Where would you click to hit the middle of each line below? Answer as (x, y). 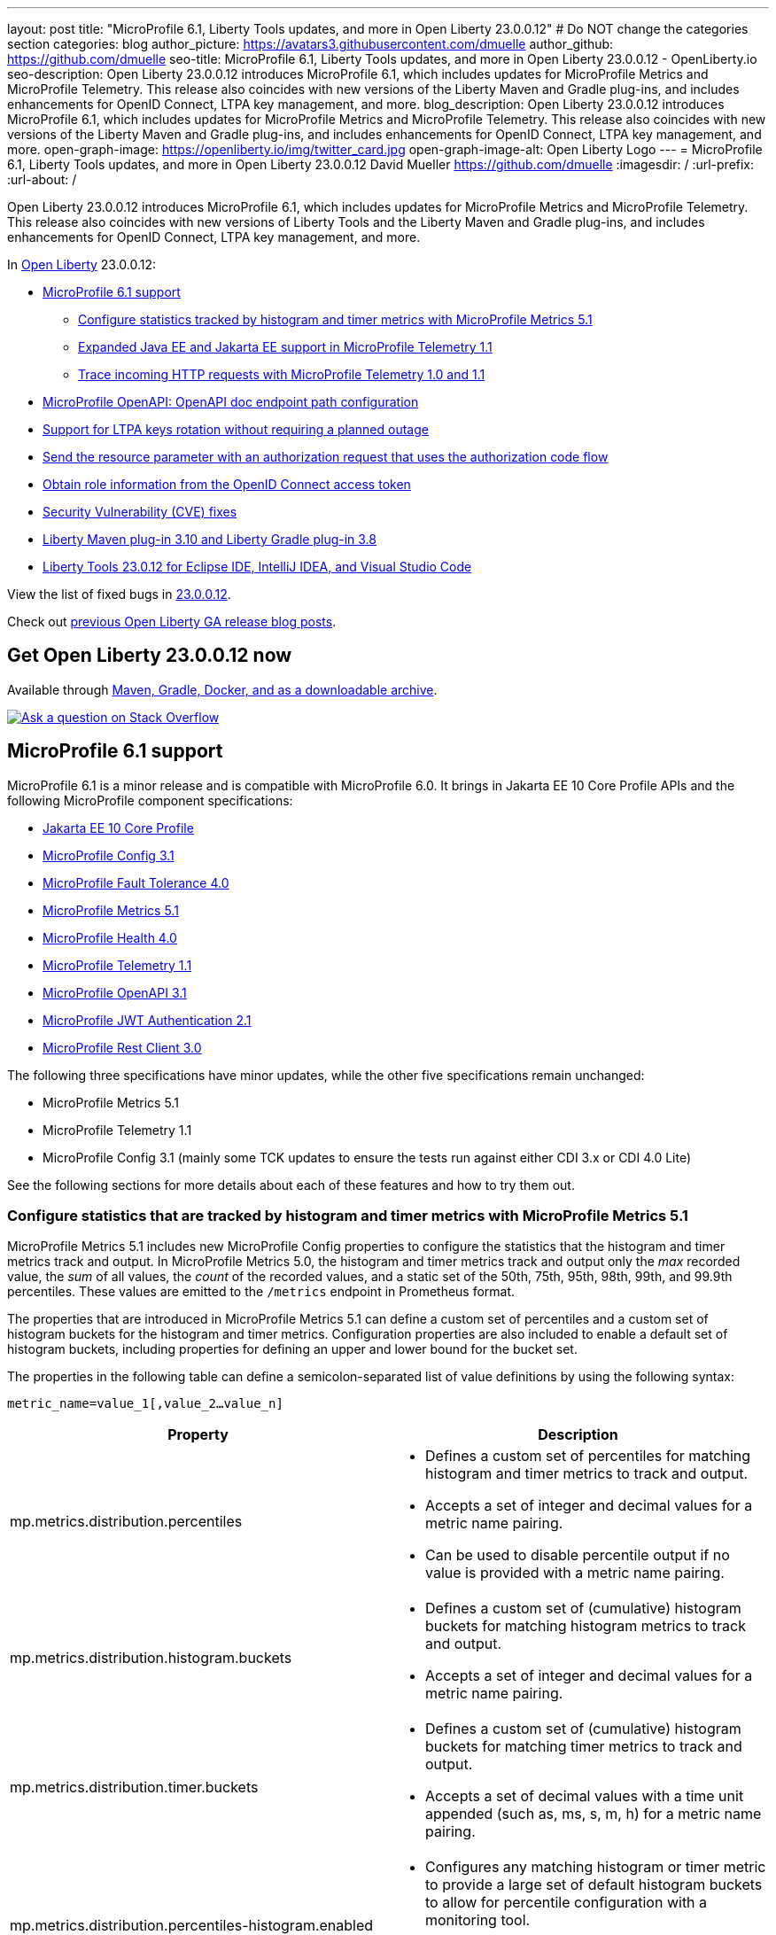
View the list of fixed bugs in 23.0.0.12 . (119, 594)
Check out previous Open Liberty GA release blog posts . (172, 622)
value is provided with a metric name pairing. (575, 1573)
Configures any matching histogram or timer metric (596, 1867)
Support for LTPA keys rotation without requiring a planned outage (236, 429)
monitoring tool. (478, 1920)
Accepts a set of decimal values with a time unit (585, 1796)
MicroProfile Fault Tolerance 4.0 (136, 882)
